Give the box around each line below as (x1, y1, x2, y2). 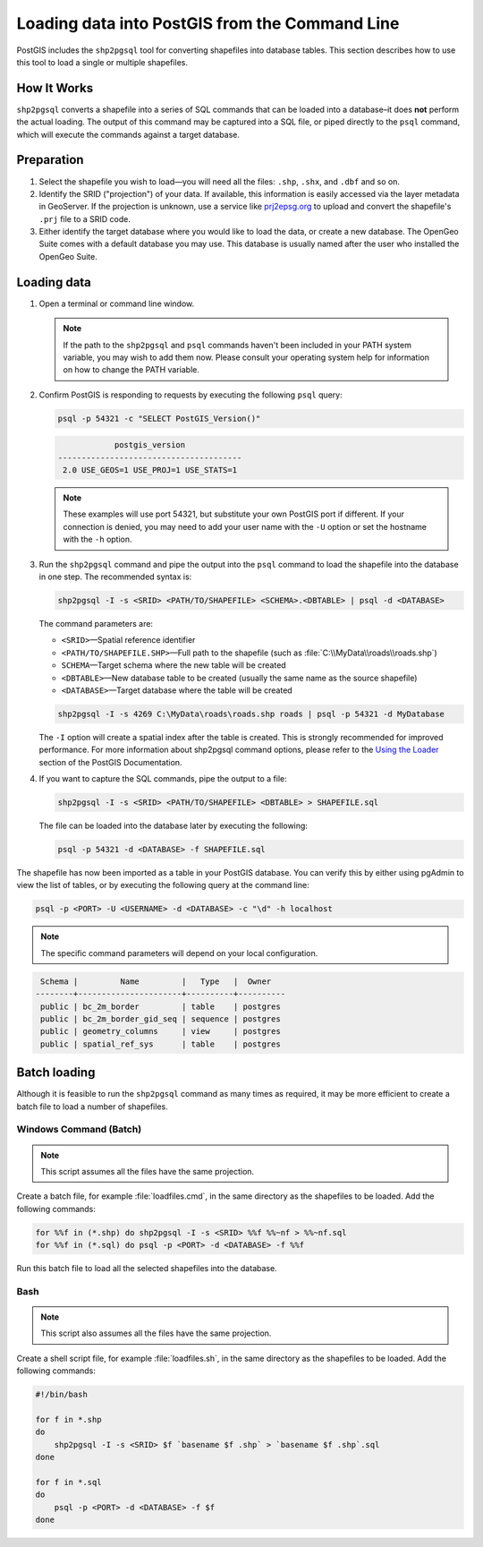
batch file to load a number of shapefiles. (16, 1101, 169, 1112)
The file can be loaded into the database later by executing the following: (38, 820, 309, 832)
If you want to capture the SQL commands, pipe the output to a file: (38, 773, 287, 784)
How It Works (16, 81, 94, 96)
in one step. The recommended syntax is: (38, 571, 192, 582)
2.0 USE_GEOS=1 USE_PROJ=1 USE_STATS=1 (63, 466, 237, 475)
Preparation (16, 152, 84, 167)
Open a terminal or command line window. (38, 298, 195, 309)
